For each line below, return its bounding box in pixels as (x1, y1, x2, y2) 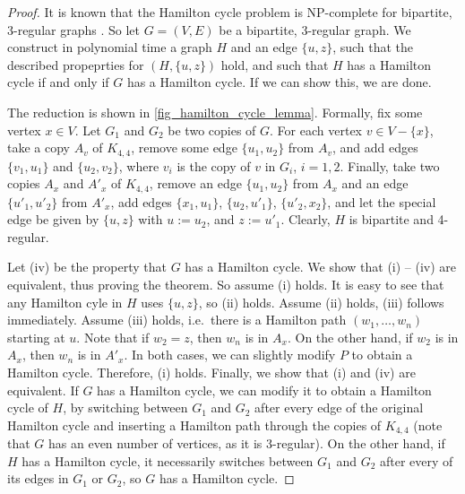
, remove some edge (131, 138, 237, 157)
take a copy (7, 138, 70, 157)
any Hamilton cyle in (7, 292, 123, 311)
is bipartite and (349, 210, 434, 229)
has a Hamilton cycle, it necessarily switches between (22, 451, 314, 470)
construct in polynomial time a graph (7, 38, 212, 56)
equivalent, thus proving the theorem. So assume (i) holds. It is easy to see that (7, 275, 444, 294)
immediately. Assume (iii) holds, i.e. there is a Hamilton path (7, 310, 347, 329)
